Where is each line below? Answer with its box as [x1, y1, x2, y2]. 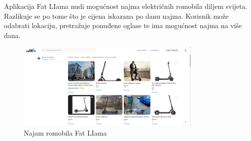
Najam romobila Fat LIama [24, 127, 107, 138]
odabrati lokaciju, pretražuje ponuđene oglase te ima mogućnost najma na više [4, 20, 242, 31]
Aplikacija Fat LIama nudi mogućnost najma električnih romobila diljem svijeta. [4, 1, 248, 11]
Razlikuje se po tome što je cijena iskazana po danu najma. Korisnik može [4, 10, 229, 21]
